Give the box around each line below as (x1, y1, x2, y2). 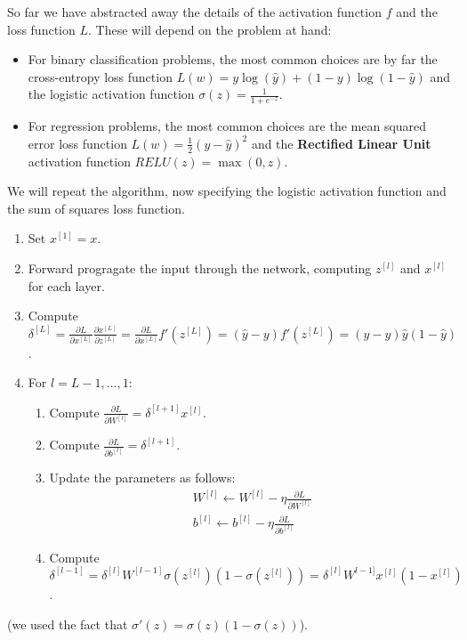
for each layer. (28, 276, 105, 295)
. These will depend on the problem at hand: (88, 20, 332, 38)
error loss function (28, 134, 127, 152)
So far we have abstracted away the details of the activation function (7, 3, 382, 20)
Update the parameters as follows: (49, 468, 236, 487)
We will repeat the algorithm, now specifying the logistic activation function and (7, 182, 447, 200)
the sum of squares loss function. (7, 198, 185, 217)
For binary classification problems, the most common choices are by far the (28, 50, 438, 69)
